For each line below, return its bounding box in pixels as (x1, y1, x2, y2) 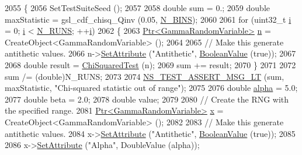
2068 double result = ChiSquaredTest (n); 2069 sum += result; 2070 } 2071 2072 (5, 58, 296, 71)
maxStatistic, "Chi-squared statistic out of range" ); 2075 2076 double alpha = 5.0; (5, 82, 298, 94)
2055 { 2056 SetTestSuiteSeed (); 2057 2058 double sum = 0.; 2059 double (5, 2, 270, 13)
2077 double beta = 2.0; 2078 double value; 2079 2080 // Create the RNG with (5, 93, 289, 105)
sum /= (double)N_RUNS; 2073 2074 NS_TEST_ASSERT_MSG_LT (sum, (5, 70, 284, 82)
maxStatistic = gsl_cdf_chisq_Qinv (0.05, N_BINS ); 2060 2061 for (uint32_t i (5, 13, 291, 25)
